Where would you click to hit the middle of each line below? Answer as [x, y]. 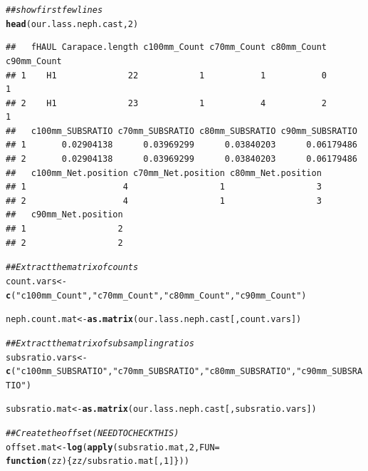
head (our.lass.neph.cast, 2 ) [72, 24]
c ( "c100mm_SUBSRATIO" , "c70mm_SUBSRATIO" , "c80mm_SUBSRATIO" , [151, 372]
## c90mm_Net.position [64, 215]
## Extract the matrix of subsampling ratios [100, 343]
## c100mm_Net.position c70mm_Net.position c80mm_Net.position [164, 173]
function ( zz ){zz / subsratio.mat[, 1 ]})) [98, 461]
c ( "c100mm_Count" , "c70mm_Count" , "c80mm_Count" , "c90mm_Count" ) [156, 295]
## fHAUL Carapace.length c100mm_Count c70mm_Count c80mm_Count [167, 47]
